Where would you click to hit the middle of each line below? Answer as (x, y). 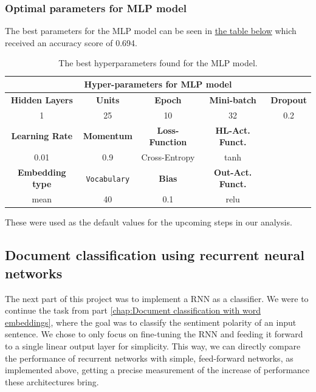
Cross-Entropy (168, 156)
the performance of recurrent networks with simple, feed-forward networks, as (149, 358)
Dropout (289, 99)
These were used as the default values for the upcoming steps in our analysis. (149, 222)
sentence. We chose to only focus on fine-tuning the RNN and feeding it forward (154, 334)
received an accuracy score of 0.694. (71, 42)
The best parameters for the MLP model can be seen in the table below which (151, 31)
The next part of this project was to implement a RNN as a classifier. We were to (157, 298)
